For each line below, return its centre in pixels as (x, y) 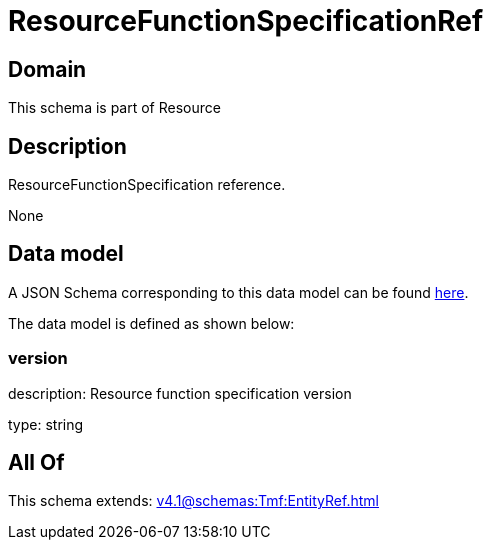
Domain (47, 69)
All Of (36, 463)
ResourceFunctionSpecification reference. (147, 185)
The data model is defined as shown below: (151, 323)
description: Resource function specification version (180, 393)
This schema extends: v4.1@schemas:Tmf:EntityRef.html (193, 501)
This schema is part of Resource (114, 108)
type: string (46, 424)
